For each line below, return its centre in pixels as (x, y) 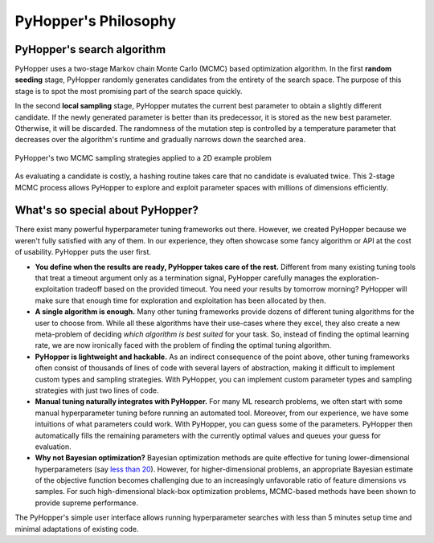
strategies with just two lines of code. (97, 390)
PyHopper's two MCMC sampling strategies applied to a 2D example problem (143, 157)
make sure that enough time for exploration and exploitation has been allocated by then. (180, 300)
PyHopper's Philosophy (96, 21)
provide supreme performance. (86, 503)
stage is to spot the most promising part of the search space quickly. (129, 91)
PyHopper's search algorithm (90, 49)
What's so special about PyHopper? (106, 210)
